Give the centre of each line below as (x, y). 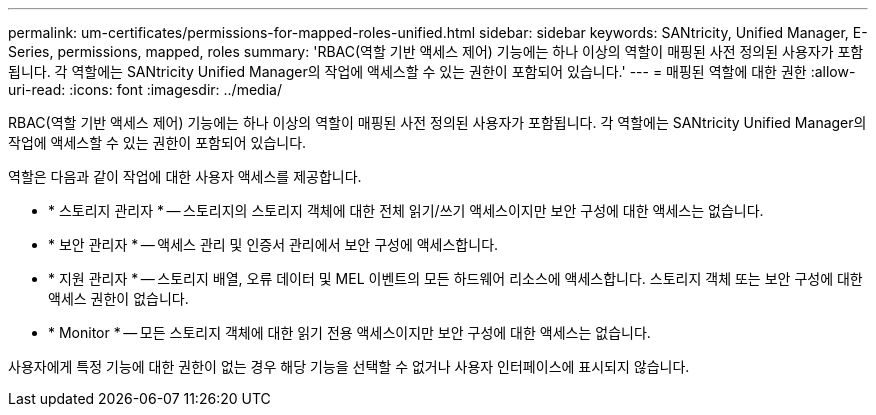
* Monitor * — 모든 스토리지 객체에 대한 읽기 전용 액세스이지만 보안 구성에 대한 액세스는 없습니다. (349, 332)
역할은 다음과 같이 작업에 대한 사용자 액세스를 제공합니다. (185, 176)
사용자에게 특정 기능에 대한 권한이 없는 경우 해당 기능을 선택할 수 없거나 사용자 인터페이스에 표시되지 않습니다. (349, 366)
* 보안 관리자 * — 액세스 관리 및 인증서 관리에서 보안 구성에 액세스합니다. (273, 244)
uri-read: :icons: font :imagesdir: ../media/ (145, 89)
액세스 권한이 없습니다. (118, 298)
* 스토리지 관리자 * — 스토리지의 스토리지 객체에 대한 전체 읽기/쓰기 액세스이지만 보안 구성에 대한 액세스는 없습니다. (406, 210)
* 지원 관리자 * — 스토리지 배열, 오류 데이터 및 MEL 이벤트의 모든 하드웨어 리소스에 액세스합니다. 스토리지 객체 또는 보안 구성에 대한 (455, 278)
